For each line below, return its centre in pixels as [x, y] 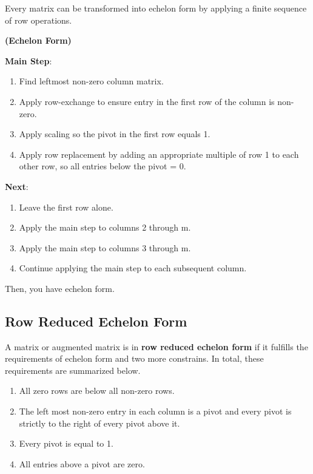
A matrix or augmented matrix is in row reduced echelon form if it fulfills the [156, 346]
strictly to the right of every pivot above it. [99, 423]
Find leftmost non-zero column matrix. [91, 81]
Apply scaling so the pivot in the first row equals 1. [115, 134]
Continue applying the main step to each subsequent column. [133, 268]
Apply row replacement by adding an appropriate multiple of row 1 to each [159, 154]
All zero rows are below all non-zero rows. [97, 391]
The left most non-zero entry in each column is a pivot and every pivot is [155, 411]
